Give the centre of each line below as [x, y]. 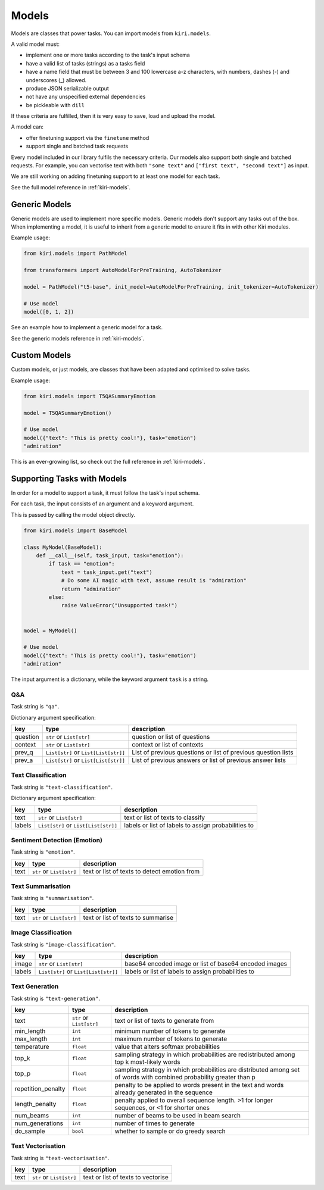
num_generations [39, 1123]
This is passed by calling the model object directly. [73, 514]
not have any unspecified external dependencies [86, 97]
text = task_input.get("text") [107, 572]
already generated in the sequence [163, 1092]
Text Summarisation [41, 886]
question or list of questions [171, 737]
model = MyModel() [50, 630]
